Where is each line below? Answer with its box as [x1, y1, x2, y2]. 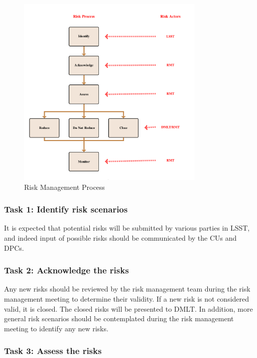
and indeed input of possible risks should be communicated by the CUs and [4, 233, 237, 243]
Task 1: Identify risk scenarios [4, 203, 128, 216]
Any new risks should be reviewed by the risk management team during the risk [4, 283, 250, 294]
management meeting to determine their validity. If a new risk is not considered [4, 294, 249, 304]
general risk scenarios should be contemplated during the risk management [4, 313, 234, 324]
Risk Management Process [24, 181, 105, 192]
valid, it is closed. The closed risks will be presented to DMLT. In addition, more [4, 303, 253, 314]
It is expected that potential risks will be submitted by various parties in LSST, [4, 223, 250, 233]
